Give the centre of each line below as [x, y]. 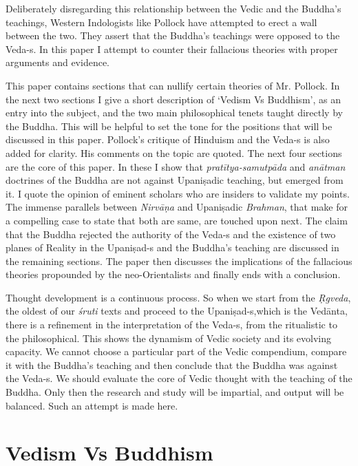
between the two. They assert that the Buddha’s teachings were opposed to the [173, 35]
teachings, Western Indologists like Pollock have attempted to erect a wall [161, 22]
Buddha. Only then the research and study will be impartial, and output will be [175, 392]
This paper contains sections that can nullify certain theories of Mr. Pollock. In [173, 85]
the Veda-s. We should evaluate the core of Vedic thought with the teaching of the [179, 378]
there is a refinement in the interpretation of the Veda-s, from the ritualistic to [171, 325]
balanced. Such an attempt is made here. [92, 405]
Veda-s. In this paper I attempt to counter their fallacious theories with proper [172, 49]
